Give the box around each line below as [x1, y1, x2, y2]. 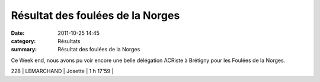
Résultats [57, 37, 81, 44]
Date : [11, 29, 25, 37]
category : [11, 37, 36, 44]
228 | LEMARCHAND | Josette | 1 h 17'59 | [11, 68, 114, 75]
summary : [11, 46, 37, 53]
